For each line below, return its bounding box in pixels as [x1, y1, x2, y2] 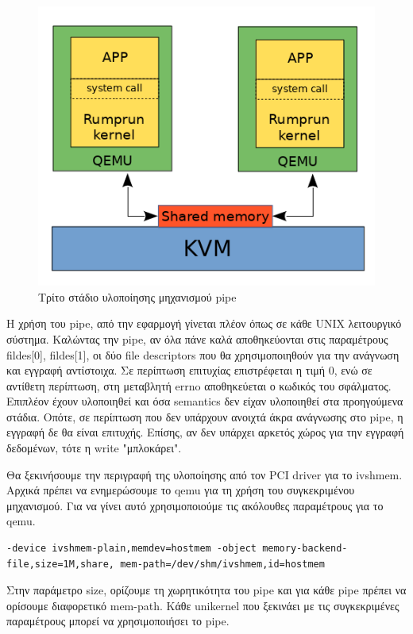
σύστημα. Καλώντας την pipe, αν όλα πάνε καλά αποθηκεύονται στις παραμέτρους [6, 330, 388, 347]
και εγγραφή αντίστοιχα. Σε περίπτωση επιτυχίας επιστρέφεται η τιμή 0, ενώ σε [6, 362, 372, 378]
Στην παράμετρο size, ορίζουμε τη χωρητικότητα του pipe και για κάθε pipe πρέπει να [6, 582, 407, 598]
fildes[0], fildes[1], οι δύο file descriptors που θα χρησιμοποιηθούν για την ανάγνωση [6, 346, 399, 363]
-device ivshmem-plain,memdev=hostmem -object [6, 543, 257, 555]
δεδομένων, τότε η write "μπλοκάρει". [6, 440, 182, 456]
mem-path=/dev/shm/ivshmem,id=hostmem [120, 558, 325, 570]
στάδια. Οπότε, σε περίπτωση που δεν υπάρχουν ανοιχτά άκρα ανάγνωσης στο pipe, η [6, 408, 403, 425]
